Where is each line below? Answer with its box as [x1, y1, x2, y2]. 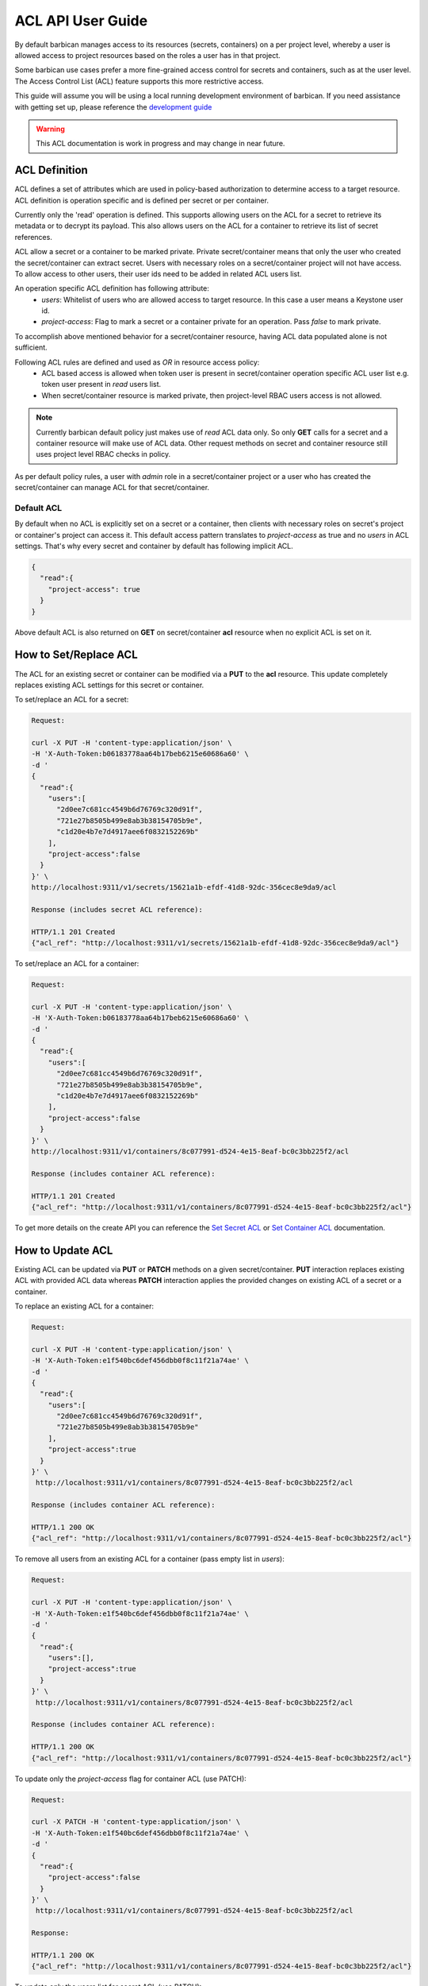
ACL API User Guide [14, 12, 148, 29]
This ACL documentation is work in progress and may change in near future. [36, 139, 285, 149]
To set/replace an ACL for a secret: [14, 695, 129, 705]
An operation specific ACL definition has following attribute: [14, 284, 210, 293]
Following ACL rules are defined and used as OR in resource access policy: [14, 357, 260, 367]
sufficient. [14, 342, 48, 353]
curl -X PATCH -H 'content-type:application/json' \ [31, 1818, 241, 1826]
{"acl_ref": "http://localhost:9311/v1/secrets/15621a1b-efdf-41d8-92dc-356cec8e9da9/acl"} [31, 938, 399, 948]
